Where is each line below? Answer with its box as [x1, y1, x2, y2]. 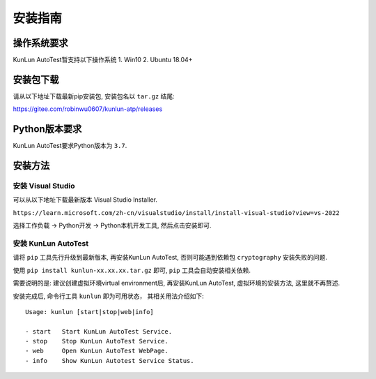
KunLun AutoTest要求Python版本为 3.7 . [13, 142, 127, 150]
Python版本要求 [13, 123, 82, 135]
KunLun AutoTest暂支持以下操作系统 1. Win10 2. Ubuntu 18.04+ [13, 56, 193, 64]
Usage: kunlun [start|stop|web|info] [25, 308, 155, 315]
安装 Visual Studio [13, 181, 76, 191]
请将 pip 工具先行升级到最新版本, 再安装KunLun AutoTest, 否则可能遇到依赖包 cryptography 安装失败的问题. [13, 253, 327, 262]
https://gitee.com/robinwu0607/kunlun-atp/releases [13, 105, 163, 113]
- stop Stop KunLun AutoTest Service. [25, 337, 169, 345]
